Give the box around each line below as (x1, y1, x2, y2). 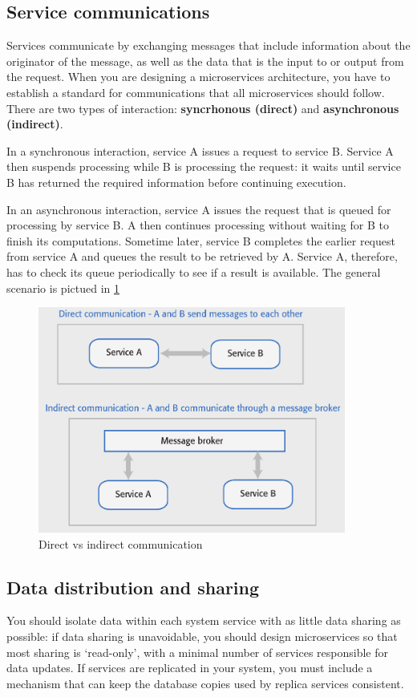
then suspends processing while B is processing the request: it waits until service (6, 158, 401, 175)
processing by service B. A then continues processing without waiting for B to (6, 217, 389, 233)
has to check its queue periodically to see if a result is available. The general (6, 263, 381, 280)
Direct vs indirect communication (38, 535, 203, 552)
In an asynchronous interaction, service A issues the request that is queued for (6, 201, 391, 217)
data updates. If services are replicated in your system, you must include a (6, 659, 373, 676)
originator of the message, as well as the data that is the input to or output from (6, 52, 404, 69)
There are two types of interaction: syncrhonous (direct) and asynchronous (6, 99, 399, 116)
